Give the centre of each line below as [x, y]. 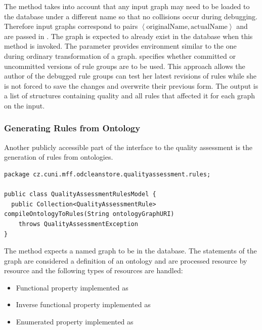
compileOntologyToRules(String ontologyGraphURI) [89, 214]
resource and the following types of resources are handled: [94, 270]
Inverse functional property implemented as [83, 304]
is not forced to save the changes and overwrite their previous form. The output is [131, 85]
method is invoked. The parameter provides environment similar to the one [120, 46]
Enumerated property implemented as [75, 322]
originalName [167, 27]
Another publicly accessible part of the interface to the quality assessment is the [128, 147]
